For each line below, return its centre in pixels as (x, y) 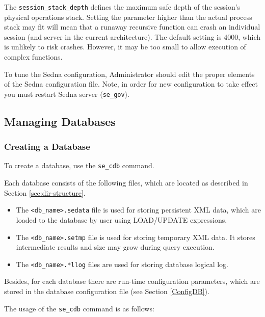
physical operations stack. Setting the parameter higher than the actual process (128, 17)
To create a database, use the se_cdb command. (79, 165)
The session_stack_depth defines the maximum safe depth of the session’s (122, 7)
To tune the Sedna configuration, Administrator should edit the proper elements (129, 74)
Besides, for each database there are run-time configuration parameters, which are (132, 281)
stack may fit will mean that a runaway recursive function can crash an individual (132, 27)
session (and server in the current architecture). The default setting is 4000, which (132, 36)
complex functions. (33, 57)
